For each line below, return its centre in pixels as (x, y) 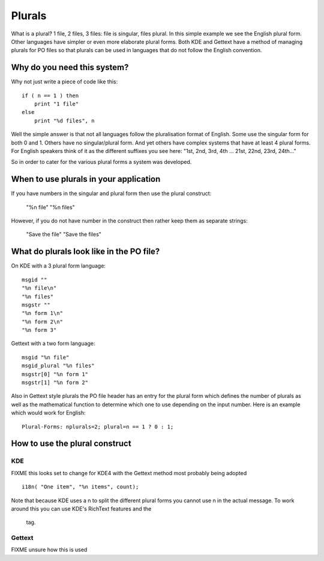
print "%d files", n (64, 121)
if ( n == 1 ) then (50, 95)
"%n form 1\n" (42, 313)
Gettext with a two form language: (53, 343)
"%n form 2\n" (42, 322)
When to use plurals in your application (86, 179)
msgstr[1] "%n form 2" (55, 383)
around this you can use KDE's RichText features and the (81, 508)
